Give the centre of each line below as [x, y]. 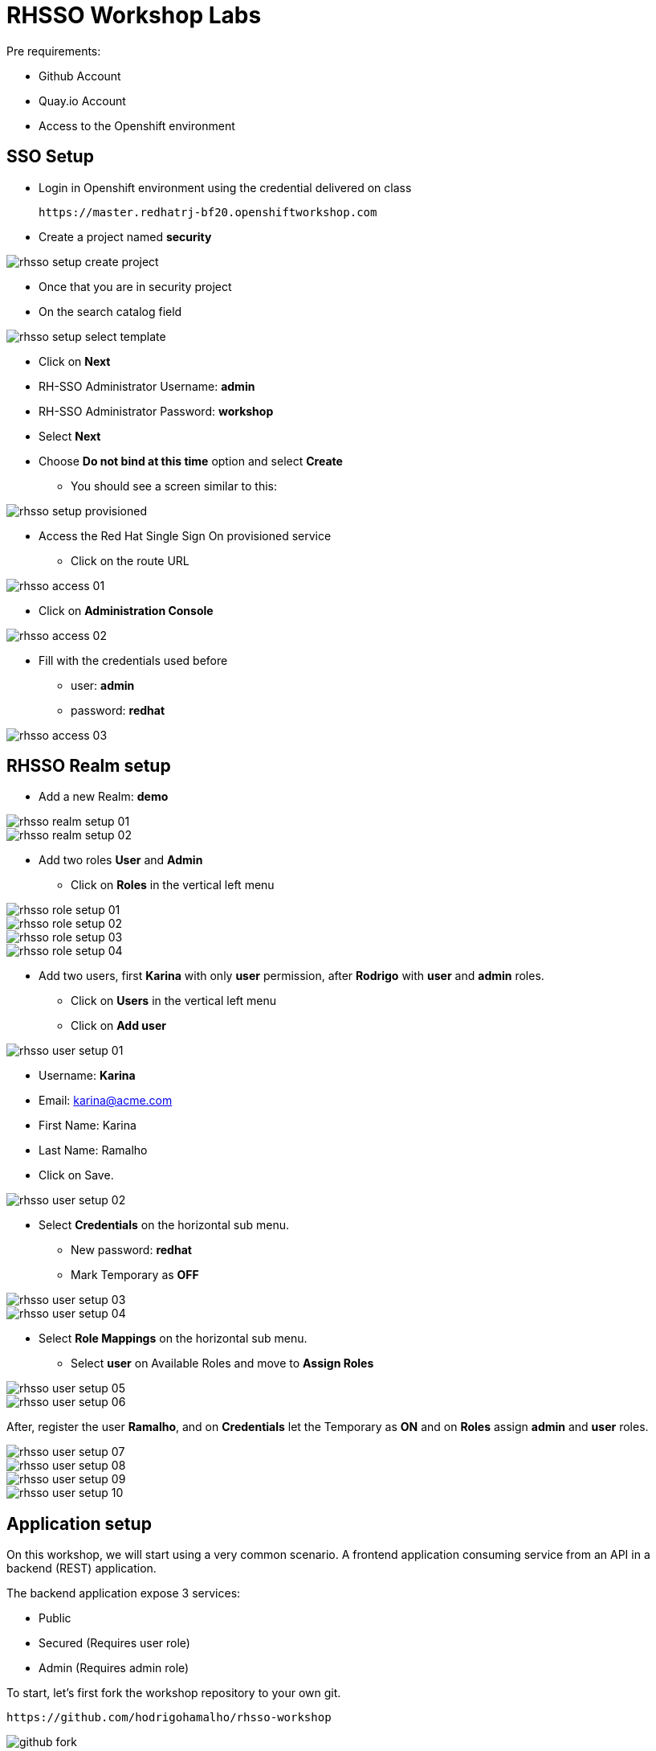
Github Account [80, 76]
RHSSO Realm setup [89, 766]
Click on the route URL [130, 560]
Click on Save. [76, 1175]
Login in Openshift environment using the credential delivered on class [225, 187]
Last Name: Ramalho [93, 1150]
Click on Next [75, 361]
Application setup [79, 1523]
